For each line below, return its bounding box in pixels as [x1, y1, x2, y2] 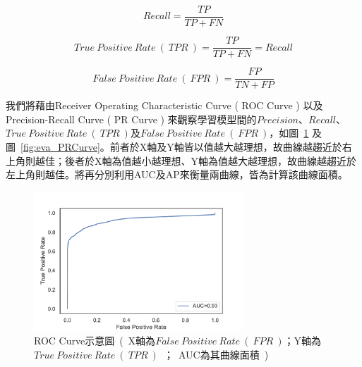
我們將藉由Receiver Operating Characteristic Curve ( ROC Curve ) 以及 [6, 98, 323, 113]
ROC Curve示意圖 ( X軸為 [34, 333, 156, 348]
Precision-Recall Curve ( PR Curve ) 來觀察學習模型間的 [6, 111, 257, 126]
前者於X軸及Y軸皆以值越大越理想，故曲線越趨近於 [109, 139, 342, 154]
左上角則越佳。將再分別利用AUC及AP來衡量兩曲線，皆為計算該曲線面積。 [6, 167, 348, 182]
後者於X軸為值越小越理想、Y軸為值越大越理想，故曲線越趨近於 [64, 153, 356, 168]
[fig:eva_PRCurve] [20, 139, 100, 154]
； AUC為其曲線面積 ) [163, 347, 269, 361]
